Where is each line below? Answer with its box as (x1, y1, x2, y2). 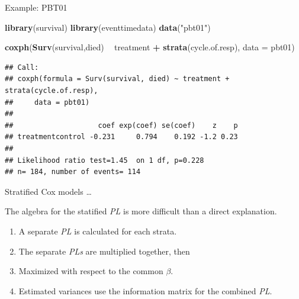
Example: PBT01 (5, 1, 67, 13)
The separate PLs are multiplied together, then (18, 245, 190, 257)
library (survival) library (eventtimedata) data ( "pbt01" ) (5, 21, 211, 33)
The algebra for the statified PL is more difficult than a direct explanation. (5, 205, 277, 217)
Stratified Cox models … (5, 185, 92, 197)
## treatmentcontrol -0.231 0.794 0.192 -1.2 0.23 (5, 133, 238, 142)
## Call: (5, 63, 39, 72)
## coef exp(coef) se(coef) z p (5, 121, 238, 130)
